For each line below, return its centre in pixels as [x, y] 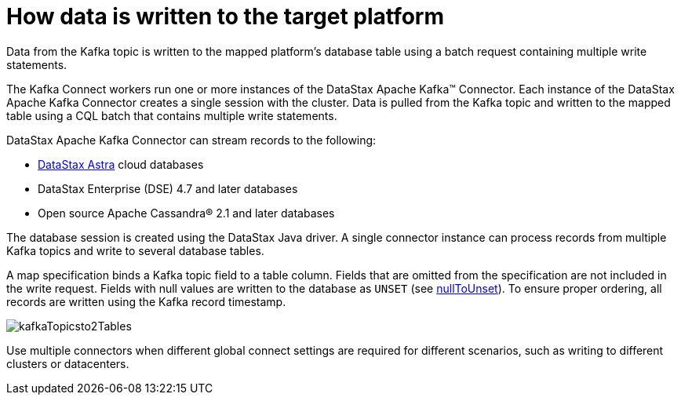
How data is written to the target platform [226, 16]
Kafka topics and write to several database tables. [135, 250]
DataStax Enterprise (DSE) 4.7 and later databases [168, 188]
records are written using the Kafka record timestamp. [146, 301]
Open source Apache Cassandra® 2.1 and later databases [186, 213]
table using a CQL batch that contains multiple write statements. [172, 115]
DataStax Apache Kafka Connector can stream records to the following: [191, 140]
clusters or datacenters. [68, 363]
